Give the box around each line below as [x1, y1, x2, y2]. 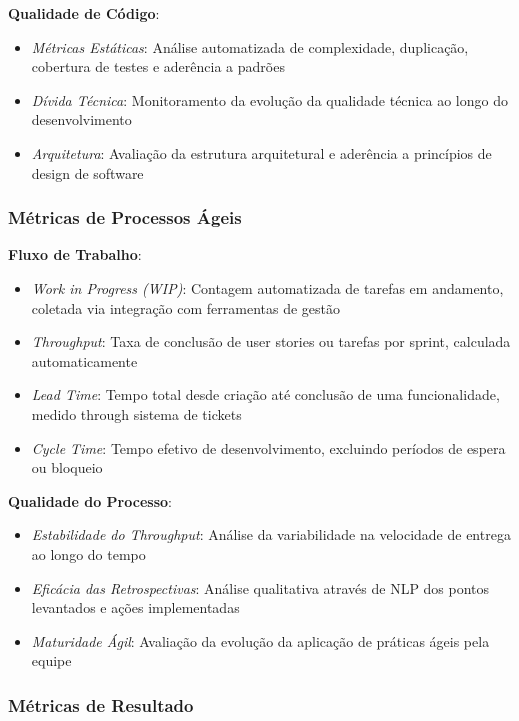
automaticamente [31, 350, 138, 371]
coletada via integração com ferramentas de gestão [31, 297, 341, 318]
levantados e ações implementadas [31, 597, 240, 618]
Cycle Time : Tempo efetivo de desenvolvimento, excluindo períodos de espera [31, 437, 506, 458]
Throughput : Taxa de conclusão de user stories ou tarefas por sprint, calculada [31, 331, 511, 352]
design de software [31, 162, 144, 183]
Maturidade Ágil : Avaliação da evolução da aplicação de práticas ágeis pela [31, 630, 490, 651]
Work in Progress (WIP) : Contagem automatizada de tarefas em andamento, [31, 277, 504, 298]
